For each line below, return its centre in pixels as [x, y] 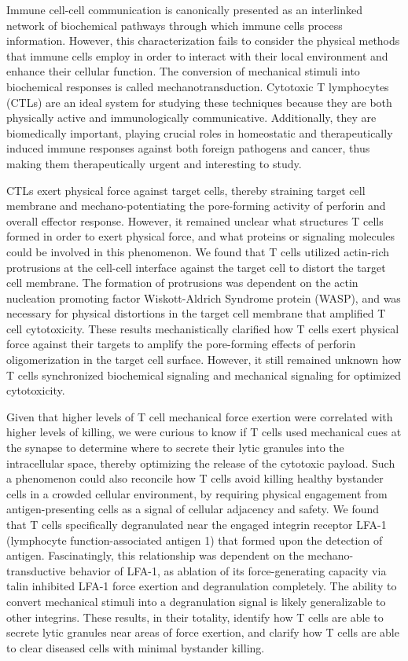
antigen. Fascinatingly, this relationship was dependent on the [155, 555]
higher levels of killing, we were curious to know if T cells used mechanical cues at [204, 432]
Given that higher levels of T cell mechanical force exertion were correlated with [200, 416]
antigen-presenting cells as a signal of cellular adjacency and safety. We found [193, 509]
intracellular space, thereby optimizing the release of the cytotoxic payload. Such [201, 463]
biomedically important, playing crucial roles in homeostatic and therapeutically [200, 132]
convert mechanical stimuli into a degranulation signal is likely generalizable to [196, 601]
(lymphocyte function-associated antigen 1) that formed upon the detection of [195, 540]
